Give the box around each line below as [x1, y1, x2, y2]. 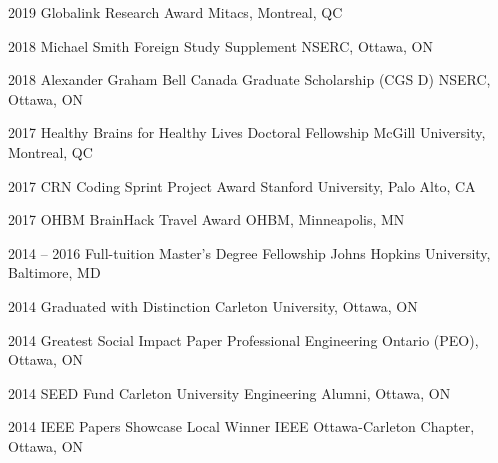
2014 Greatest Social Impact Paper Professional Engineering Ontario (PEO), [8, 329, 479, 350]
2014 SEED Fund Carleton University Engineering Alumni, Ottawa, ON [8, 382, 451, 403]
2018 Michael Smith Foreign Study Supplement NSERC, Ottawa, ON [8, 35, 433, 56]
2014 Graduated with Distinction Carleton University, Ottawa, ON [8, 295, 418, 316]
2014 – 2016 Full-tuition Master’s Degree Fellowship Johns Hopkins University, [8, 242, 491, 263]
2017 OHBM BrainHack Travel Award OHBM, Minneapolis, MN [8, 209, 405, 230]
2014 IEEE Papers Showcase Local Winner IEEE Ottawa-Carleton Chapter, [8, 416, 475, 437]
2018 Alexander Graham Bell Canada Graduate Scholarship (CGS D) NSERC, [8, 69, 491, 90]
